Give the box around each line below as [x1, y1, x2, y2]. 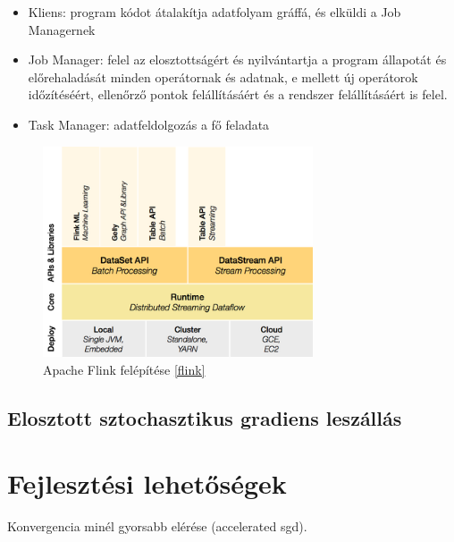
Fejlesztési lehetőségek [7, 465, 287, 502]
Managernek [28, 20, 96, 38]
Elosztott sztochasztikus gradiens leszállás [7, 403, 402, 431]
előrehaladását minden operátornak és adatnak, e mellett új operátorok [28, 67, 418, 86]
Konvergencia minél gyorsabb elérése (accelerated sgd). [7, 517, 307, 536]
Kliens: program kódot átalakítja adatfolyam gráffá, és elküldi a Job [28, 3, 401, 21]
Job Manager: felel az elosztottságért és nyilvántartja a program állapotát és [28, 50, 447, 69]
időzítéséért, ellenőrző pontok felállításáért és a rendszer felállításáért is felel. [28, 85, 448, 104]
